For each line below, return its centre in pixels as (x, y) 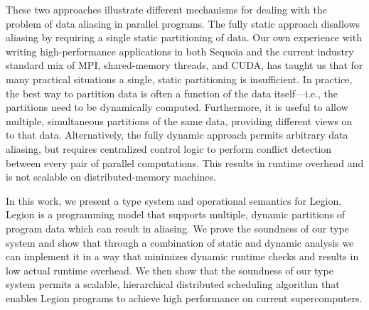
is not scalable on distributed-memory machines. (111, 177)
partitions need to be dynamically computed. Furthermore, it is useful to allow (177, 107)
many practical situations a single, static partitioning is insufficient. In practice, (179, 79)
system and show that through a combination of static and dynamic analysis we (180, 242)
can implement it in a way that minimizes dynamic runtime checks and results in (182, 256)
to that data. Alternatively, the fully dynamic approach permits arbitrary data (177, 135)
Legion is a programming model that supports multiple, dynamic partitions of (176, 214)
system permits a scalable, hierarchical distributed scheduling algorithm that (173, 284)
